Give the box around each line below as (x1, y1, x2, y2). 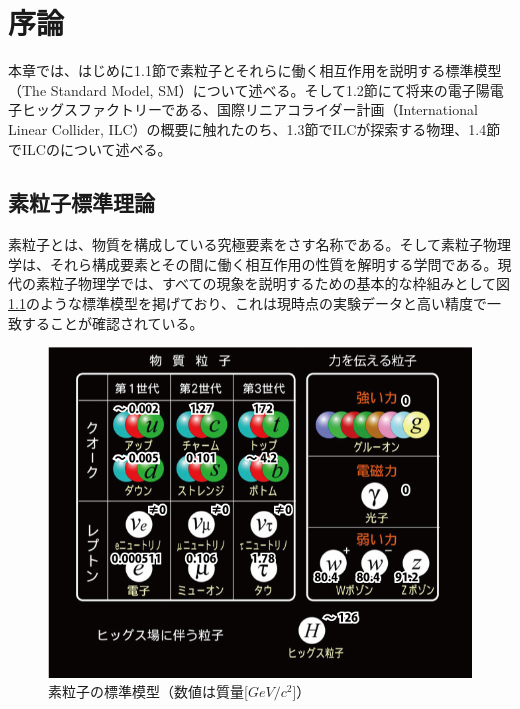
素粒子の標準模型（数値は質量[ (48, 681, 248, 702)
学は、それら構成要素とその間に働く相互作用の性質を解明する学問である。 (8, 253, 498, 274)
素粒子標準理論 (8, 187, 155, 218)
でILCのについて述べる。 (8, 138, 172, 159)
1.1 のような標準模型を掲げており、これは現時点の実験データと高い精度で (8, 293, 487, 314)
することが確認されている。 (21, 312, 204, 333)
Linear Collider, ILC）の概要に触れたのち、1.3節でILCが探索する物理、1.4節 (8, 118, 501, 139)
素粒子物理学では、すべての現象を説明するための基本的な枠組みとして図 (35, 273, 511, 294)
